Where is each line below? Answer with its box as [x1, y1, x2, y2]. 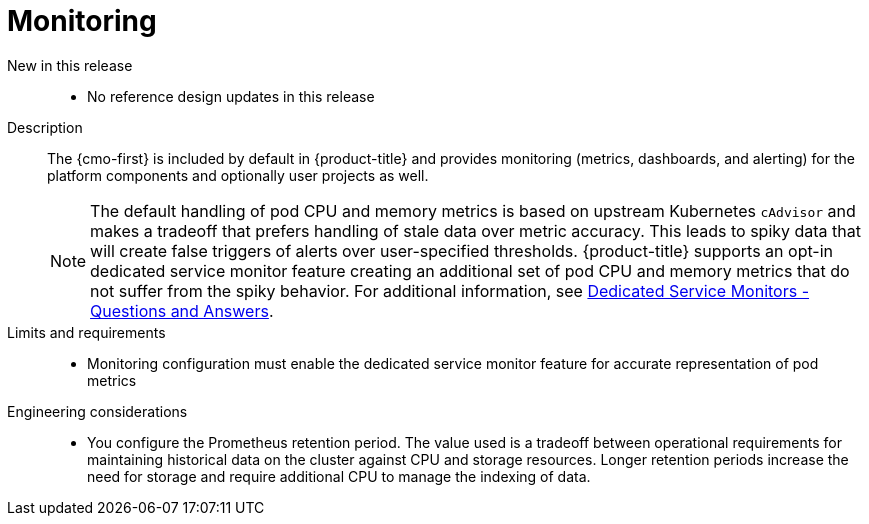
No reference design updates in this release [87, 87, 375, 105]
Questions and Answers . [90, 300, 274, 321]
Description [7, 118, 83, 136]
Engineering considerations [7, 402, 188, 420]
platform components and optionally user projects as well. [47, 166, 429, 184]
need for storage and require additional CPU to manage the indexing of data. [87, 467, 591, 485]
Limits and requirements [7, 323, 166, 341]
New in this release [7, 56, 133, 74]
